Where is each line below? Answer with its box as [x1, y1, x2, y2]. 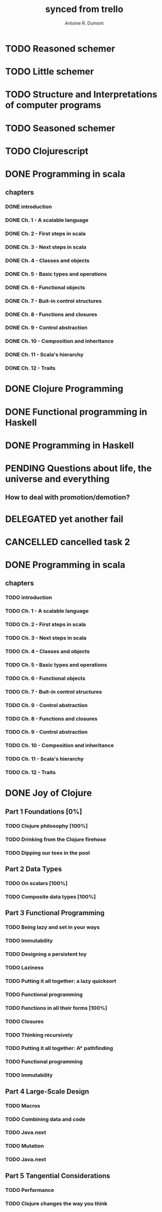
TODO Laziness [5, 964, 44, 971]
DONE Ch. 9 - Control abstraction [5, 324, 88, 331]
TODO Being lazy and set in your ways [5, 924, 100, 931]
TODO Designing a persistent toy [5, 950, 87, 957]
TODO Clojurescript [5, 145, 89, 156]
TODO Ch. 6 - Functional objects [5, 674, 86, 681]
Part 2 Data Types [5, 864, 62, 873]
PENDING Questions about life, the [5, 463, 152, 474]
